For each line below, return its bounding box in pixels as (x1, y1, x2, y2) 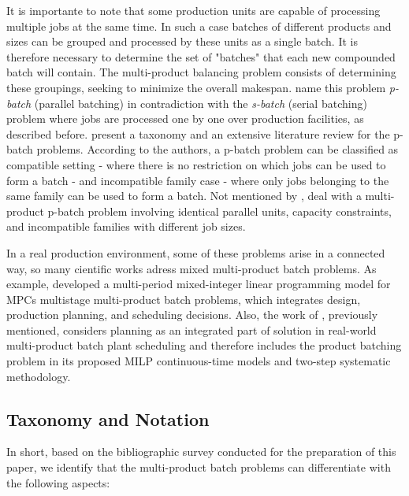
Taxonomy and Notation (6, 406, 210, 431)
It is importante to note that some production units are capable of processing (6, 2, 381, 18)
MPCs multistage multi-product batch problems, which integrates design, (6, 291, 361, 307)
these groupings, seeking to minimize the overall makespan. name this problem (6, 79, 386, 95)
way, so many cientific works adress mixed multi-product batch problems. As (6, 260, 377, 276)
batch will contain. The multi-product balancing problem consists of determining (6, 64, 396, 80)
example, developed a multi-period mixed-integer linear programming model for (6, 276, 391, 292)
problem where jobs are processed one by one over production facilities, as (6, 110, 364, 127)
